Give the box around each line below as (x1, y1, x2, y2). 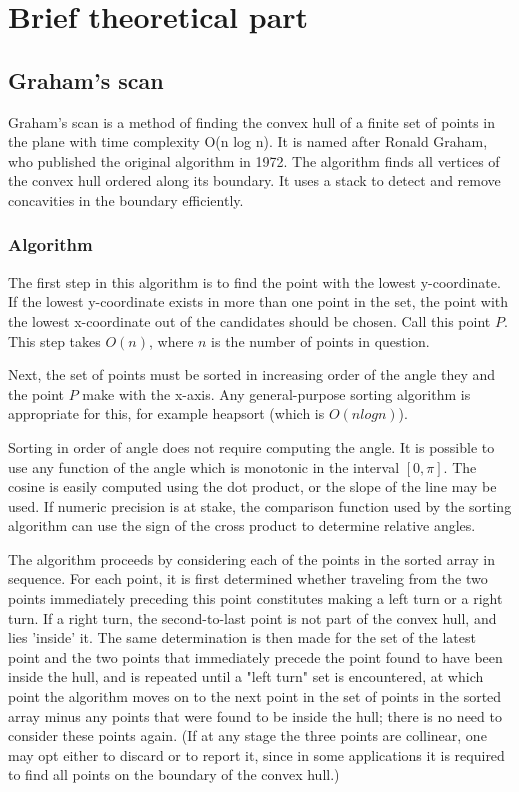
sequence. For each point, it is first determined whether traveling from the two (8, 568, 488, 589)
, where (149, 330, 194, 351)
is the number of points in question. (211, 330, 430, 351)
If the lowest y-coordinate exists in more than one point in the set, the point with (8, 291, 509, 312)
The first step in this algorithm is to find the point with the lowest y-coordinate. (8, 271, 501, 292)
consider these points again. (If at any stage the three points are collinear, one (8, 725, 487, 746)
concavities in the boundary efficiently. (8, 189, 244, 210)
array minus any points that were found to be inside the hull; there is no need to (8, 705, 502, 726)
